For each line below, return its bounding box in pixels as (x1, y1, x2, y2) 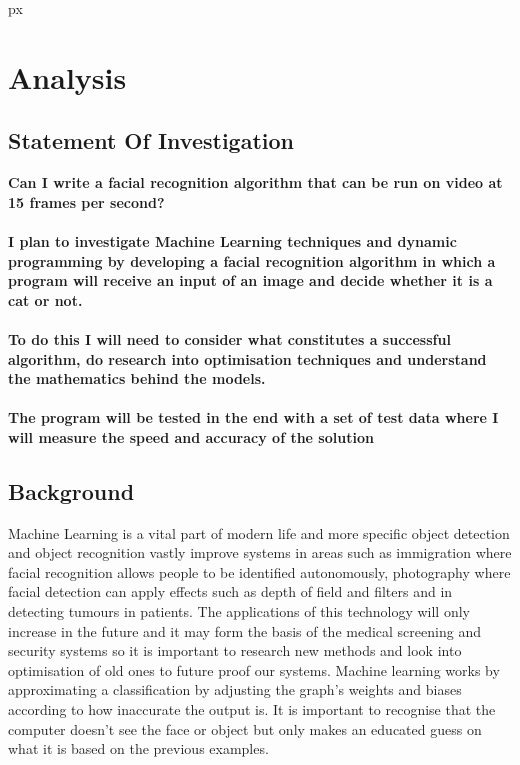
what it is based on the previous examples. (8, 738, 269, 759)
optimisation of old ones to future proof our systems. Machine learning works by (8, 659, 500, 680)
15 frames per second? (8, 191, 165, 212)
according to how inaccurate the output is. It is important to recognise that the (8, 699, 496, 720)
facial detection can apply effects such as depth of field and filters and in (8, 581, 453, 602)
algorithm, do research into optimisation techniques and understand (8, 348, 487, 369)
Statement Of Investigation (8, 125, 294, 156)
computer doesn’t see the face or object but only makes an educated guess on (8, 718, 482, 739)
